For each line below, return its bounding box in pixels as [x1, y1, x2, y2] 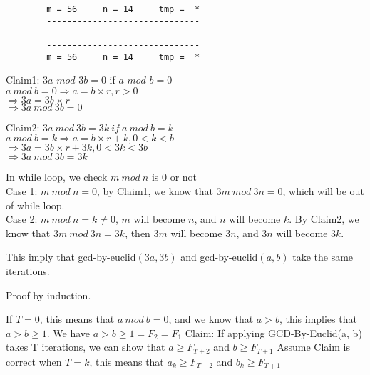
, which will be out [282, 184, 364, 199]
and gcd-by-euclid [180, 249, 258, 264]
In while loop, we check [6, 169, 108, 184]
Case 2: [6, 211, 38, 226]
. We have [46, 325, 91, 340]
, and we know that [168, 311, 254, 326]
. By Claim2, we [289, 211, 359, 226]
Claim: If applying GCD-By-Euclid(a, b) [185, 325, 362, 340]
